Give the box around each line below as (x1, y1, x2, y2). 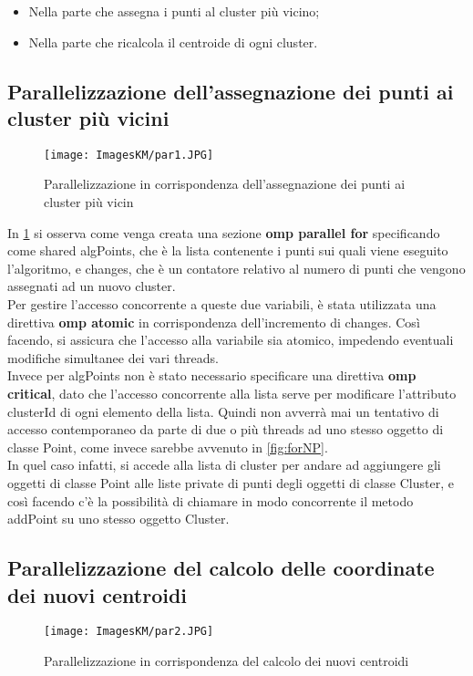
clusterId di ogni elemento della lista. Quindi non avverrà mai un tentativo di (7, 401, 439, 421)
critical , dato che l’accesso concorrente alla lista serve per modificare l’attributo (7, 383, 457, 402)
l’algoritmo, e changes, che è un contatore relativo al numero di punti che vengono (7, 258, 466, 277)
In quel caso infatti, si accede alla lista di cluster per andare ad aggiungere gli (7, 455, 441, 474)
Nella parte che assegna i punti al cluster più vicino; (28, 2, 320, 20)
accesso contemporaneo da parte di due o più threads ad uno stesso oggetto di (7, 420, 444, 439)
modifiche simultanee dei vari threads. (7, 348, 220, 367)
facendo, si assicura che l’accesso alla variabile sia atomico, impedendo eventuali (7, 330, 454, 349)
